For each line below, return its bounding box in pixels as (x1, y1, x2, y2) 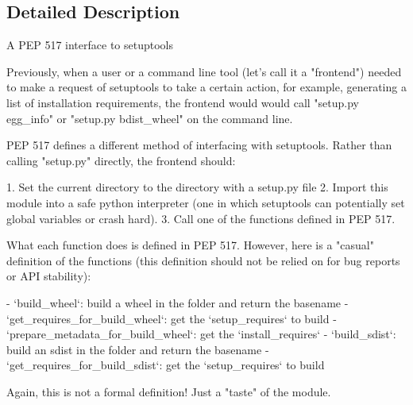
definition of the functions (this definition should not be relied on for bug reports (6, 252, 400, 268)
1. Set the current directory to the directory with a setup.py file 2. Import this (6, 179, 388, 195)
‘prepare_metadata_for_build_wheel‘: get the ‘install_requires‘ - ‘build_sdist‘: (6, 326, 396, 342)
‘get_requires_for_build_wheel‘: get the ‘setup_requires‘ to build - (6, 310, 337, 326)
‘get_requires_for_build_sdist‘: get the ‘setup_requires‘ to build (6, 357, 325, 373)
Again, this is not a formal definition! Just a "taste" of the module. (6, 383, 331, 399)
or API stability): (6, 268, 91, 284)
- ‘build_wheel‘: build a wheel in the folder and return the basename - (6, 294, 349, 310)
